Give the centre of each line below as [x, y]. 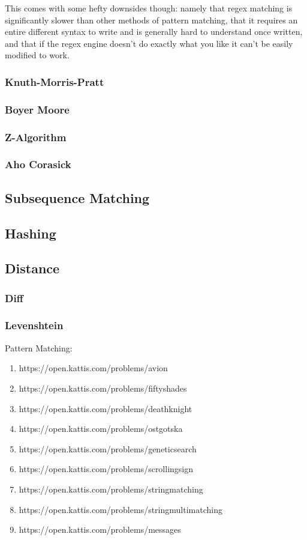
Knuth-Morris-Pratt [55, 81]
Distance [32, 268]
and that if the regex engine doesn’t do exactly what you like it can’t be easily [149, 43]
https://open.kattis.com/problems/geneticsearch [108, 448]
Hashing [31, 233]
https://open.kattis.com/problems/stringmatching [111, 489]
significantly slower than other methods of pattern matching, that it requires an [151, 20]
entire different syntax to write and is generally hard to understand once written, [154, 32]
